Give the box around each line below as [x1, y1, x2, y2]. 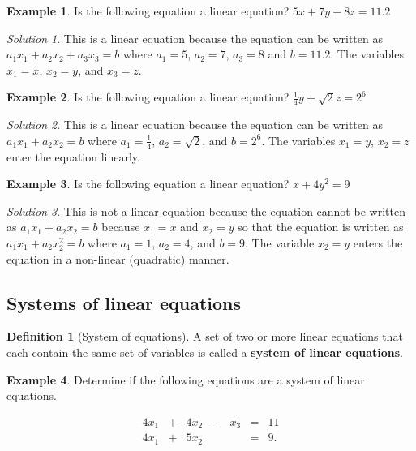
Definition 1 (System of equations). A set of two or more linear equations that [6, 328, 403, 345]
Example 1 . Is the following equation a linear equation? [6, 2, 289, 19]
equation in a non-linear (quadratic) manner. [6, 250, 229, 267]
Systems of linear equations [6, 290, 242, 315]
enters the [353, 234, 403, 251]
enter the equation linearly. [6, 148, 140, 165]
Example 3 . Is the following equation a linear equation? [6, 175, 289, 192]
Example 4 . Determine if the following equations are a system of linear [6, 371, 365, 388]
